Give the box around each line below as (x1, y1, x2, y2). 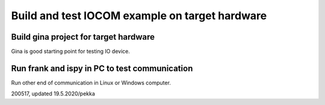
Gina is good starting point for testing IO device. (11, 48, 131, 55)
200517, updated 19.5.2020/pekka (11, 90, 96, 97)
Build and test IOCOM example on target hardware (11, 9, 267, 22)
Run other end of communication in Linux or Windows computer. (11, 79, 172, 86)
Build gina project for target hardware (11, 32, 155, 42)
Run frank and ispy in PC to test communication (11, 63, 193, 73)
